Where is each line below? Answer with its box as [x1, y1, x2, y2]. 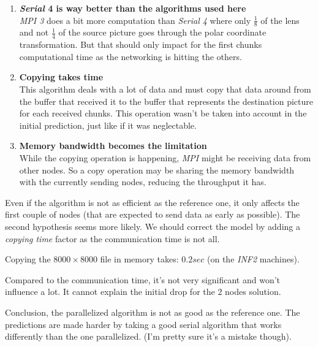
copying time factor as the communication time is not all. [5, 232, 220, 245]
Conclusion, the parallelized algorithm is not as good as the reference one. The [5, 305, 300, 318]
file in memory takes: [100, 253, 179, 265]
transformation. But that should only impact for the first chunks [19, 38, 262, 51]
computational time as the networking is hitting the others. [19, 50, 242, 63]
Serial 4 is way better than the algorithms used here [19, 2, 246, 14]
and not [19, 26, 49, 39]
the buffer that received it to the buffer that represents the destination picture [19, 94, 313, 107]
